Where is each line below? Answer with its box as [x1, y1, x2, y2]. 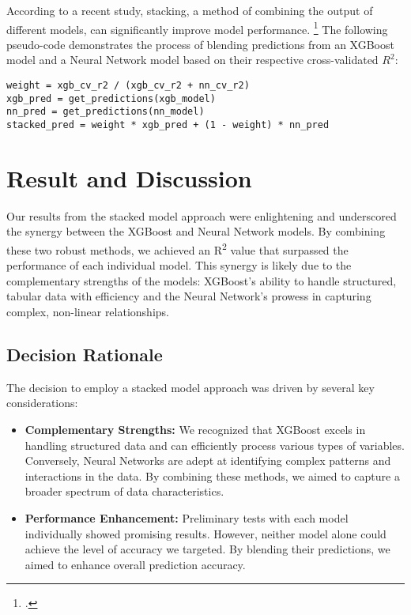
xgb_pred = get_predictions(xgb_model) [6, 92, 216, 104]
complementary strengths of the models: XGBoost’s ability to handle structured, [6, 272, 397, 289]
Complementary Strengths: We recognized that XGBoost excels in [25, 421, 366, 437]
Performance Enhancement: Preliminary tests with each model [25, 509, 349, 526]
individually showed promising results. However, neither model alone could [25, 525, 386, 541]
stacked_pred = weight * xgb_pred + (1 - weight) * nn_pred [6, 119, 330, 130]
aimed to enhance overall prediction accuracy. [25, 556, 246, 572]
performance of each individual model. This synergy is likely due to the [6, 257, 352, 274]
